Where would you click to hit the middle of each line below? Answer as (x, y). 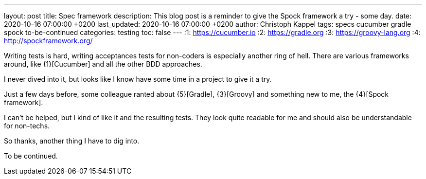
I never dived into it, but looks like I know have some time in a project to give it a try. (138, 79)
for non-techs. (27, 126)
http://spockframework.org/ (48, 41)
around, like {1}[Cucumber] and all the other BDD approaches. (103, 64)
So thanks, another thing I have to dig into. (72, 141)
